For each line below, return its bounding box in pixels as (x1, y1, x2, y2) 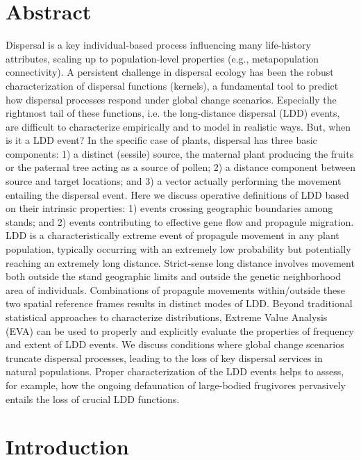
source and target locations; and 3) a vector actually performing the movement (6, 174, 342, 188)
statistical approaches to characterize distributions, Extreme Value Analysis (6, 310, 328, 324)
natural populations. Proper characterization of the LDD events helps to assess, (6, 364, 344, 379)
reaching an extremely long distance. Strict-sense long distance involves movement (6, 255, 355, 270)
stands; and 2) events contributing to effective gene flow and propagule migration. (6, 214, 354, 229)
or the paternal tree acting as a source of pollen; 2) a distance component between (6, 160, 355, 174)
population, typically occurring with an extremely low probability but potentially (6, 242, 351, 256)
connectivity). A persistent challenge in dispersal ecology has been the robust (6, 65, 334, 79)
